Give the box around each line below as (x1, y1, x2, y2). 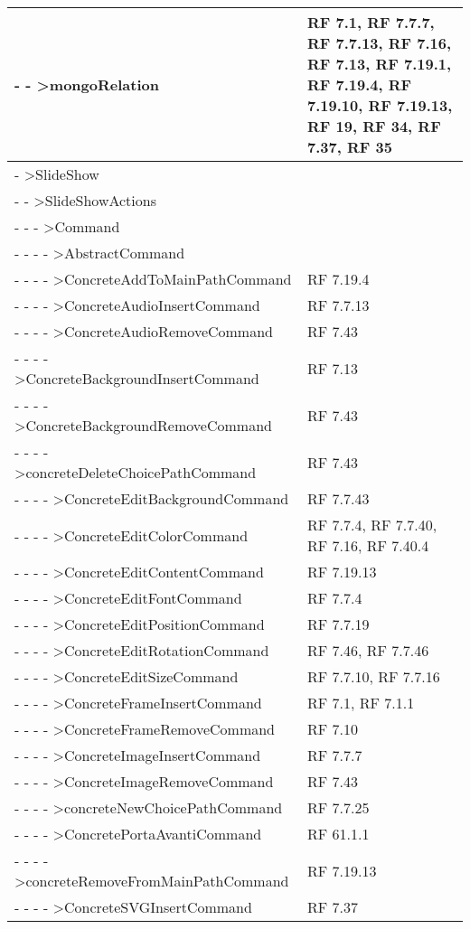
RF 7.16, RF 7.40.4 (307, 535, 429, 556)
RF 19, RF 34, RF (307, 116, 441, 136)
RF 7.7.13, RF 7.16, (307, 33, 452, 53)
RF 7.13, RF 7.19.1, (307, 53, 452, 74)
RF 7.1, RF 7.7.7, (307, 12, 435, 33)
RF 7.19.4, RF (307, 74, 412, 95)
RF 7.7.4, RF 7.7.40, (307, 514, 437, 535)
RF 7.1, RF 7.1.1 (307, 692, 415, 713)
